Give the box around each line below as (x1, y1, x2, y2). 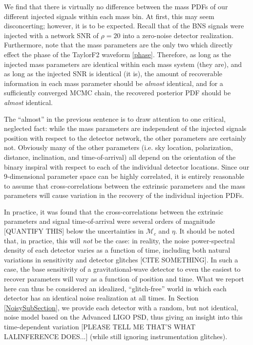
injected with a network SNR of (4, 30, 99, 40)
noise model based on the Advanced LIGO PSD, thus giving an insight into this (4, 312, 243, 322)
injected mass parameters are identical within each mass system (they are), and (4, 59, 242, 69)
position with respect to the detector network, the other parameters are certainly (4, 132, 246, 143)
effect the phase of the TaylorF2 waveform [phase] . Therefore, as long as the (4, 49, 231, 59)
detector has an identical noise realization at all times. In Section (4, 293, 199, 303)
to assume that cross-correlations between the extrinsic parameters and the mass (4, 180, 245, 191)
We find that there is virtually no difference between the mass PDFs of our (4, 1, 228, 11)
